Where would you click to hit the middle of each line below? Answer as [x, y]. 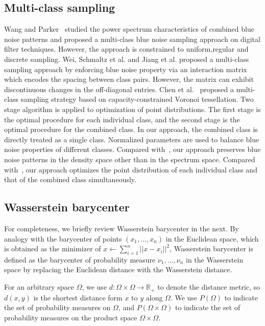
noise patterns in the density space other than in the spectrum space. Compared [130, 159]
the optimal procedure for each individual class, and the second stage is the [122, 119]
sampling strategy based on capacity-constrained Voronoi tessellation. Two [137, 99]
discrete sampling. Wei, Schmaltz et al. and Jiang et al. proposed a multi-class [127, 59]
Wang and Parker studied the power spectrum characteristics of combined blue [129, 29]
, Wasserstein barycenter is [212, 248]
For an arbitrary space [39, 287]
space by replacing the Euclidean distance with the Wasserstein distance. [118, 269]
